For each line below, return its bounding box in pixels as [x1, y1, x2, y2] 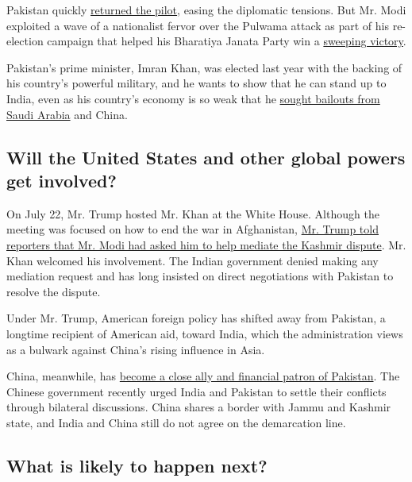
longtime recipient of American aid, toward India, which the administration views [6, 325, 403, 341]
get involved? [6, 168, 117, 192]
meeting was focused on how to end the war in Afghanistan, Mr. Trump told [6, 221, 379, 237]
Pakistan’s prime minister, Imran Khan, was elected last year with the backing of [6, 59, 402, 75]
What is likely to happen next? [6, 453, 268, 477]
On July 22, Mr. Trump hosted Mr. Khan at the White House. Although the [6, 205, 379, 222]
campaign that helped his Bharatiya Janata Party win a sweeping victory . [47, 33, 406, 49]
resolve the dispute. [6, 283, 101, 299]
